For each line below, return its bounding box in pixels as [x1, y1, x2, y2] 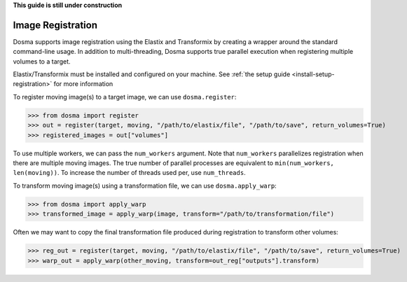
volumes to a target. [13, 57, 71, 66]
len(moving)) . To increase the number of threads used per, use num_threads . [13, 169, 246, 177]
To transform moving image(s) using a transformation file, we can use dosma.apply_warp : [13, 181, 277, 190]
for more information [53, 80, 113, 88]
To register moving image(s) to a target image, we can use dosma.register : [13, 92, 237, 101]
